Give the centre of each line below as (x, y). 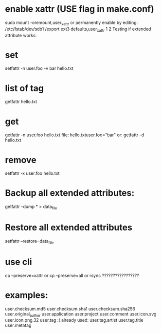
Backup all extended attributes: (70, 193)
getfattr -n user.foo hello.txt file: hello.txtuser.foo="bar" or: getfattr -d (75, 135)
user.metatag (18, 325)
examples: (27, 295)
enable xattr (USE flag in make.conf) (80, 9)
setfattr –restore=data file (29, 241)
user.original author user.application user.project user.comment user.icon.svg (81, 314)
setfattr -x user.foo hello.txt (32, 173)
